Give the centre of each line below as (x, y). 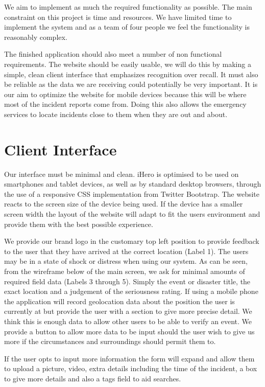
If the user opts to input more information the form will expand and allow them (129, 358)
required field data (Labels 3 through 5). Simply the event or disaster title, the (127, 281)
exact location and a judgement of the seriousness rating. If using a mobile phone (131, 291)
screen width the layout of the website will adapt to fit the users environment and (132, 214)
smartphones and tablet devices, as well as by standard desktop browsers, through (133, 184)
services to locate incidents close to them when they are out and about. (116, 114)
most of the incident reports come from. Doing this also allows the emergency (125, 104)
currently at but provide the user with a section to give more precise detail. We (128, 311)
